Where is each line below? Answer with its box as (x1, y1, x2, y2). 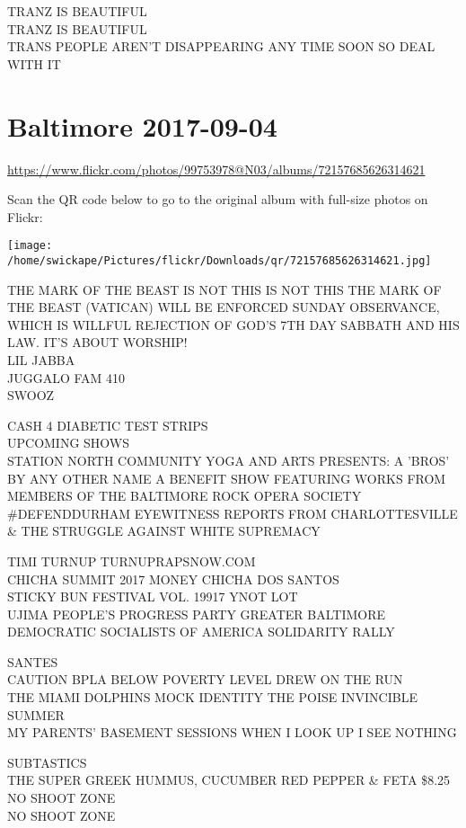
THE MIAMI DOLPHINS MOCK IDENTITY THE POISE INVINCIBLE (7, 688, 418, 707)
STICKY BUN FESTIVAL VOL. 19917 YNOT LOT (7, 587, 298, 606)
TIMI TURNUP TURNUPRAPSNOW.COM (7, 551, 256, 570)
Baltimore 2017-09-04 (7, 107, 277, 144)
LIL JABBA (7, 350, 75, 369)
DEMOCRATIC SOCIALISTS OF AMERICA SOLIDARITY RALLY (7, 622, 395, 641)
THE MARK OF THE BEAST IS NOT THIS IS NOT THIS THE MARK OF (7, 280, 442, 298)
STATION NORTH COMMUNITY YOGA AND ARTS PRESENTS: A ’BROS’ (7, 450, 450, 469)
